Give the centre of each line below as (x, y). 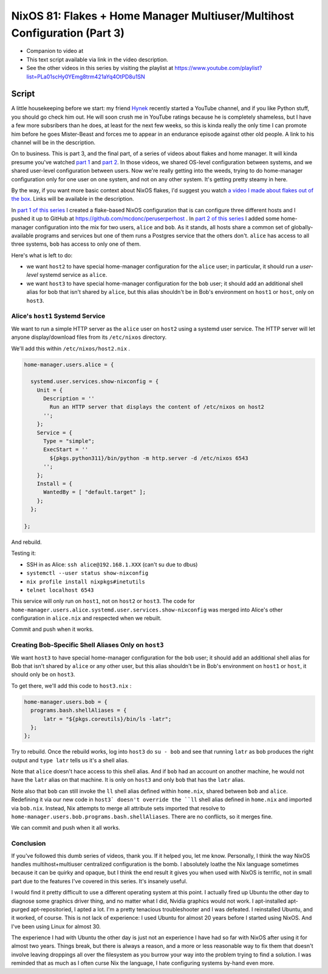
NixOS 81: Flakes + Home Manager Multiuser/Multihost (153, 16)
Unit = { (50, 390)
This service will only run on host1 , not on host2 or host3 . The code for (103, 601)
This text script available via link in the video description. (97, 59)
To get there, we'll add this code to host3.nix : (71, 686)
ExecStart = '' (66, 450)
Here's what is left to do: (42, 255)
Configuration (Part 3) (68, 33)
